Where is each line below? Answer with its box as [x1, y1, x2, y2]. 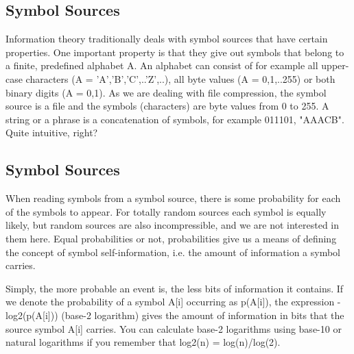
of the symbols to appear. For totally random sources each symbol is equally [5, 204, 327, 218]
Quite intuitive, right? [5, 125, 98, 140]
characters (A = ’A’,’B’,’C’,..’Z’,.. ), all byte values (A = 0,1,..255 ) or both [25, 71, 335, 86]
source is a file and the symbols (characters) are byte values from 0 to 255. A [5, 99, 329, 113]
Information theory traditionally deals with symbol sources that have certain [5, 31, 328, 46]
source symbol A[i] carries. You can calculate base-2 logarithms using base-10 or [5, 321, 342, 336]
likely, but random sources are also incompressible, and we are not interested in [5, 218, 340, 232]
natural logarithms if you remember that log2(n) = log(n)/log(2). [5, 335, 281, 349]
